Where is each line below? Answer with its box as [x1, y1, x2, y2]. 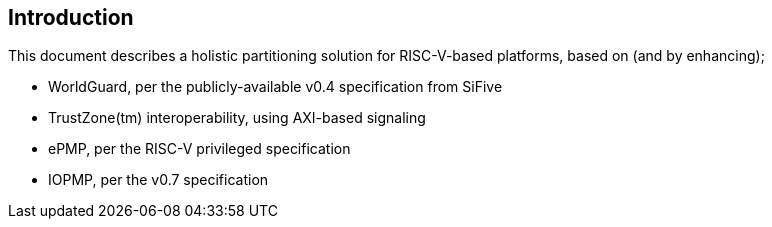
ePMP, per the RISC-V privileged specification [48, 140, 351, 158]
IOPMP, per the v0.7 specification [48, 171, 269, 189]
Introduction [8, 5, 134, 30]
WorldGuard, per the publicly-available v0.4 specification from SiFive [48, 78, 503, 96]
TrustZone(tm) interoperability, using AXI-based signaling [48, 109, 426, 127]
